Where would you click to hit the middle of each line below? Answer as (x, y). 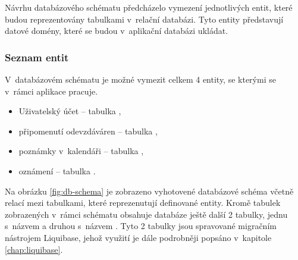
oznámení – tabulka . (57, 170)
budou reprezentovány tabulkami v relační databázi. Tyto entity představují (144, 19)
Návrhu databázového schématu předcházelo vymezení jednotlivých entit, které (149, 7)
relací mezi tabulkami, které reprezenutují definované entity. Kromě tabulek (143, 203)
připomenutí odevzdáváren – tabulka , (88, 131)
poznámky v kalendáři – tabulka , (81, 151)
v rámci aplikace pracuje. (51, 91)
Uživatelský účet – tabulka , (70, 111)
